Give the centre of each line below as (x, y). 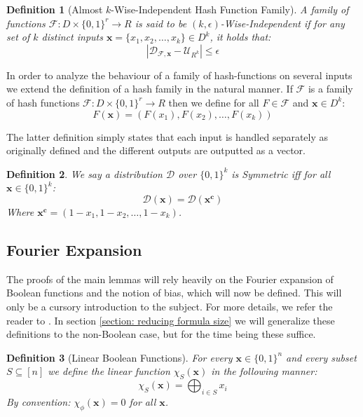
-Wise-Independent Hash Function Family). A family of (230, 9)
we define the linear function (109, 371)
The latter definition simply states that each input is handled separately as (167, 136)
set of (18, 37)
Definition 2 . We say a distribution (84, 173)
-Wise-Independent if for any (282, 23)
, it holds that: (240, 37)
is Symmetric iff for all (281, 173)
